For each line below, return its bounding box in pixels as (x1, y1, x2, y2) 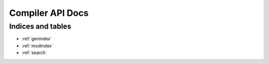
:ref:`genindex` (21, 36, 52, 42)
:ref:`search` (21, 50, 47, 56)
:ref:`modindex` (21, 43, 53, 49)
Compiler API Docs (9, 7, 89, 18)
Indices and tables (9, 22, 72, 31)
